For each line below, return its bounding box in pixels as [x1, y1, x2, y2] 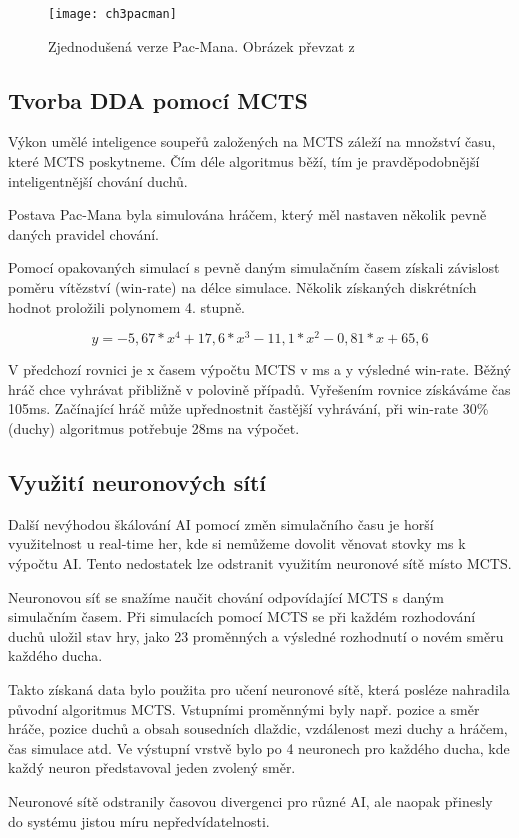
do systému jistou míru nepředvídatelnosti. [8, 810, 270, 831]
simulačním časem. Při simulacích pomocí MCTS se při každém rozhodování [8, 606, 476, 627]
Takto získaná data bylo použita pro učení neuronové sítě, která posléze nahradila [8, 679, 510, 700]
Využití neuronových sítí [8, 467, 267, 498]
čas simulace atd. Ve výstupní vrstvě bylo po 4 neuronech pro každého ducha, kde [8, 737, 510, 758]
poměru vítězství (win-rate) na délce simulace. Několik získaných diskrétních [8, 277, 477, 298]
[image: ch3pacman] [48, 7, 177, 21]
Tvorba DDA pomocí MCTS [8, 84, 308, 115]
